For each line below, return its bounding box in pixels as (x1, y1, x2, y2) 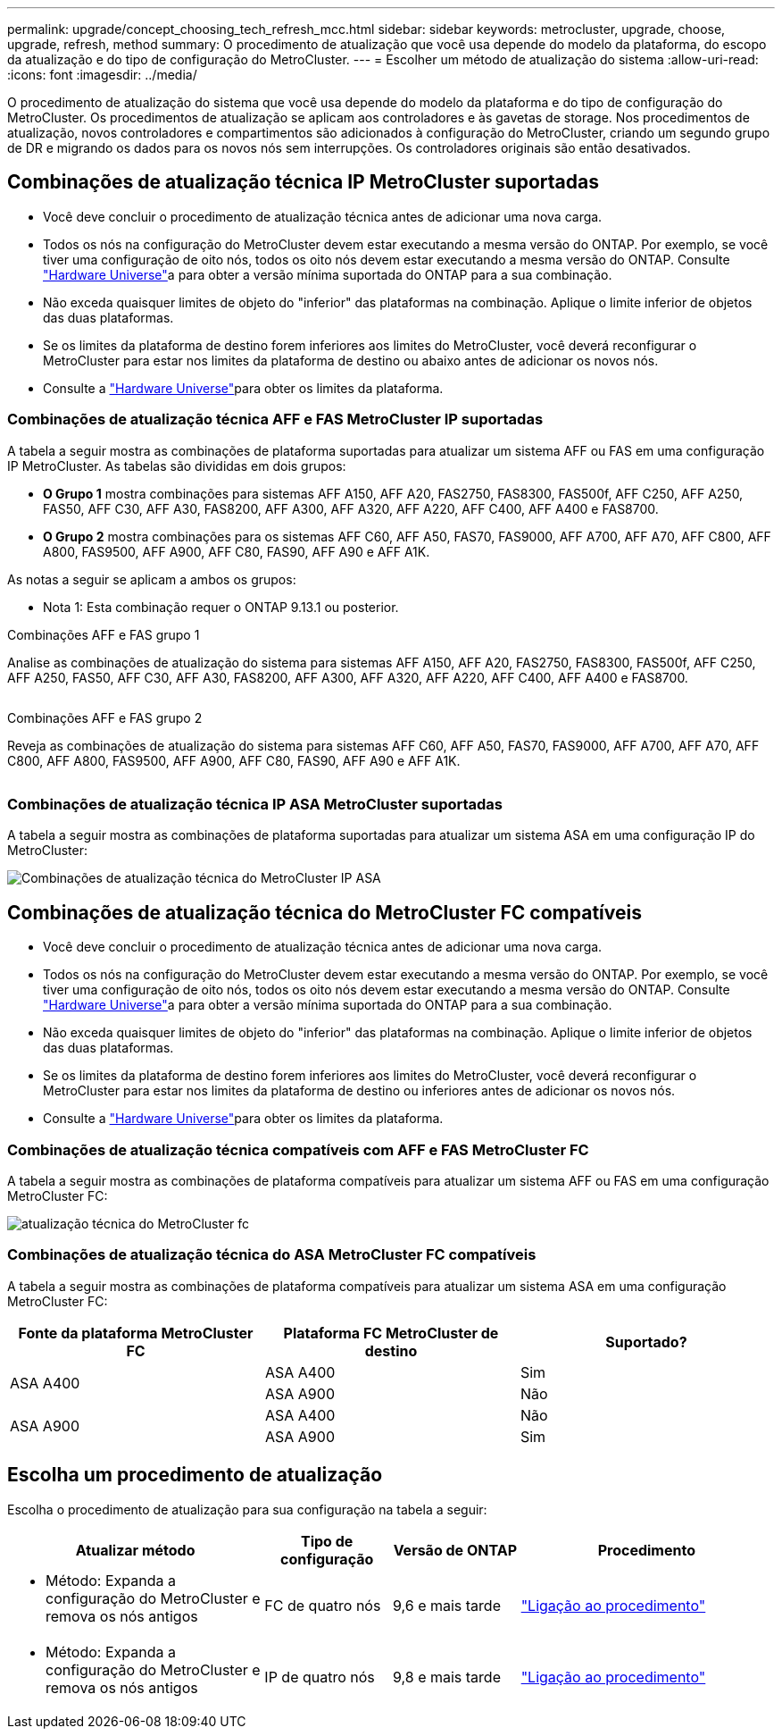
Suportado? (605, 1332, 687, 1351)
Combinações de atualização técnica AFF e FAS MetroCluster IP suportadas (7, 410, 544, 429)
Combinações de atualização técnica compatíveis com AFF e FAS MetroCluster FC (7, 1140, 589, 1159)
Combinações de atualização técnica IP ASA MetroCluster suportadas (7, 794, 503, 813)
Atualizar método (75, 1540, 195, 1559)
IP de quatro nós (264, 1667, 375, 1686)
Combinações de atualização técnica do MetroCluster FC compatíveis (7, 901, 642, 924)
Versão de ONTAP (393, 1540, 517, 1559)
